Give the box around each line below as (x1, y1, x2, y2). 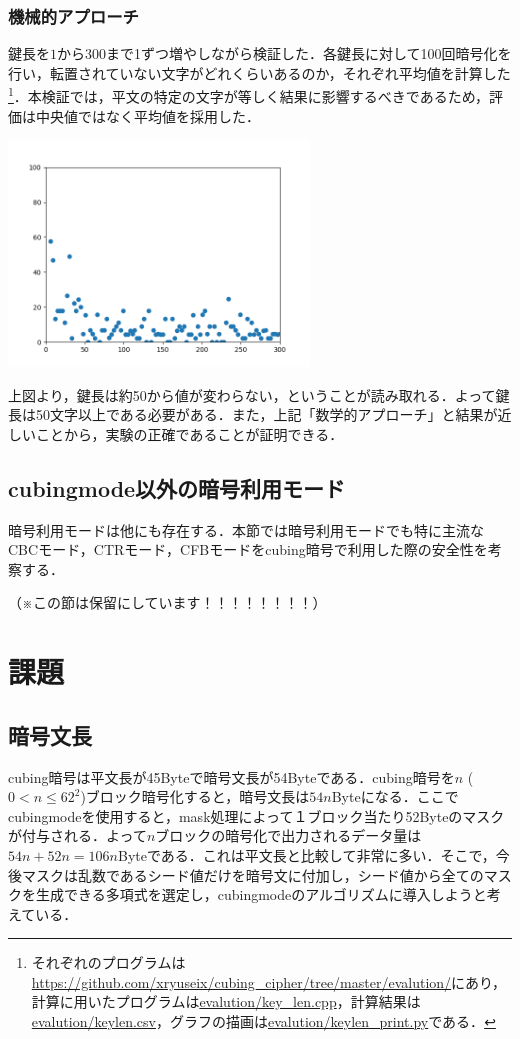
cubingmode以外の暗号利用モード (8, 472, 346, 503)
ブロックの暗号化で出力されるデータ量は (155, 825, 422, 846)
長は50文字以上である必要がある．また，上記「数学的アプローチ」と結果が (8, 404, 498, 425)
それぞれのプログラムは (31, 952, 186, 973)
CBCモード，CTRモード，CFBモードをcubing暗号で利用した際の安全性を (8, 539, 488, 560)
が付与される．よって (8, 825, 147, 846)
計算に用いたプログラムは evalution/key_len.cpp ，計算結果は (31, 991, 421, 1012)
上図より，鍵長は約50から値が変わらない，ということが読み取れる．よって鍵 (8, 384, 510, 405)
